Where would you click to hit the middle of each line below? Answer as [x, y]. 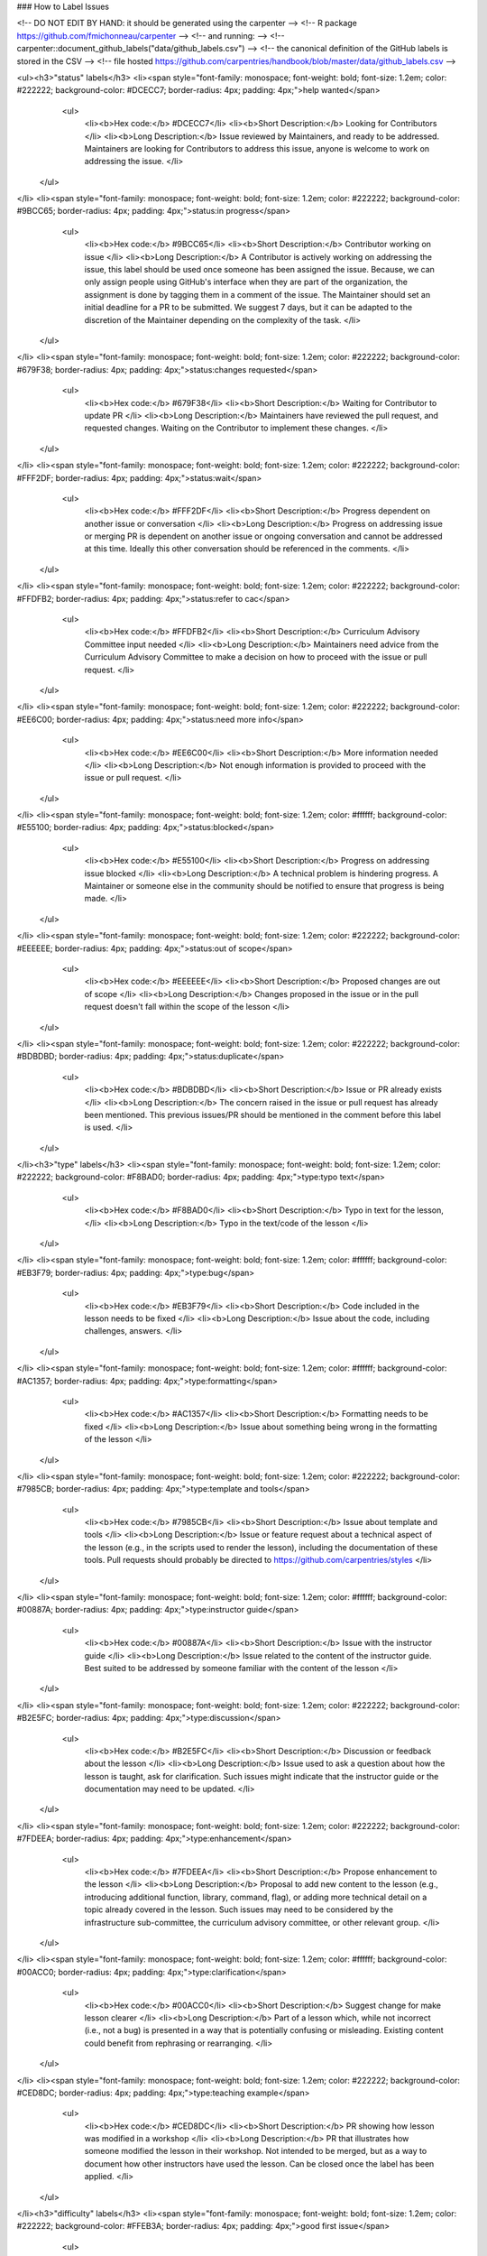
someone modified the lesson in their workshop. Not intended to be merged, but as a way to [256, 2151]
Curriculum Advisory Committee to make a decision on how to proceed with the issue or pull [256, 657]
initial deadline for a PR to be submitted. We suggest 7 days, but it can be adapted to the [248, 308]
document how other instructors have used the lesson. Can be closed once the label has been [259, 2164]
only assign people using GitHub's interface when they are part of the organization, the [246, 282]
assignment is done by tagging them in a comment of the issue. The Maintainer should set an [257, 294]
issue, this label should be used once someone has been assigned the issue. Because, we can [259, 270]
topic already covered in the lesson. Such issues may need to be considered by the [239, 1909]
